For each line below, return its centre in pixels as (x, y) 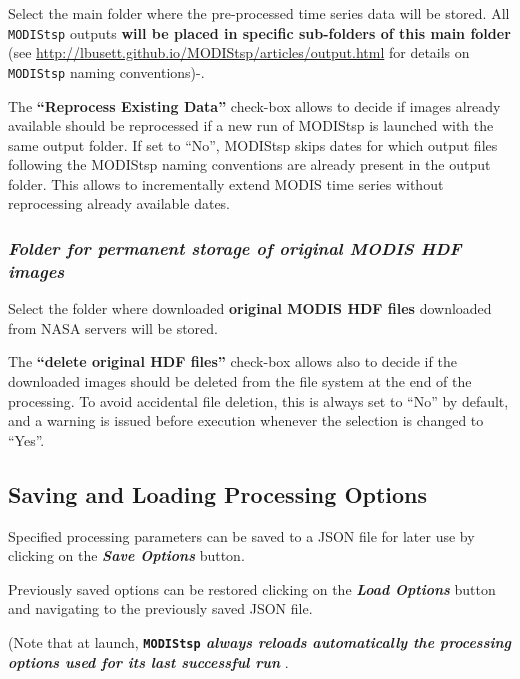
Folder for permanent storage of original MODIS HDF (235, 247)
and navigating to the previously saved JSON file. (160, 608)
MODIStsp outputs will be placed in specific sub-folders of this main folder (259, 32)
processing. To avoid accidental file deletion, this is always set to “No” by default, (258, 400)
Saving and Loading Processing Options (218, 493)
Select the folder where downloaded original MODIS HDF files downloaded (250, 308)
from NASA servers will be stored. (113, 327)
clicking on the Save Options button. (126, 555)
